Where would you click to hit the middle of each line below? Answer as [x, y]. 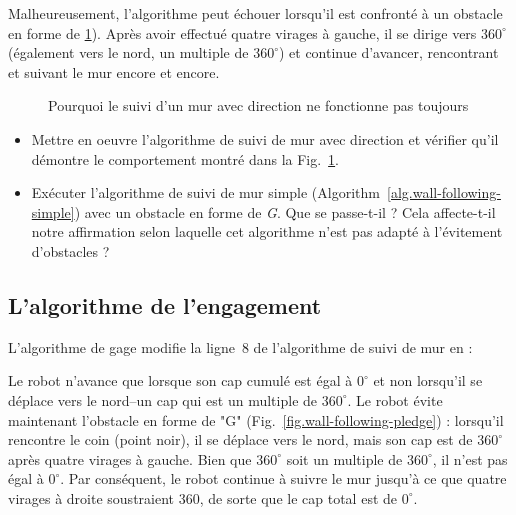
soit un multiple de [344, 458]
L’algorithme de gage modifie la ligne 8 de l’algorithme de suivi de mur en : [240, 346]
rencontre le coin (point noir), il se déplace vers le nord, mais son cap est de [240, 439]
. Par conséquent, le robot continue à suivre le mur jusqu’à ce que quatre [283, 478]
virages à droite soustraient [91, 497]
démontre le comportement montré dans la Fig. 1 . [185, 158]
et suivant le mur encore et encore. [114, 71]
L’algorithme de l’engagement [165, 304]
